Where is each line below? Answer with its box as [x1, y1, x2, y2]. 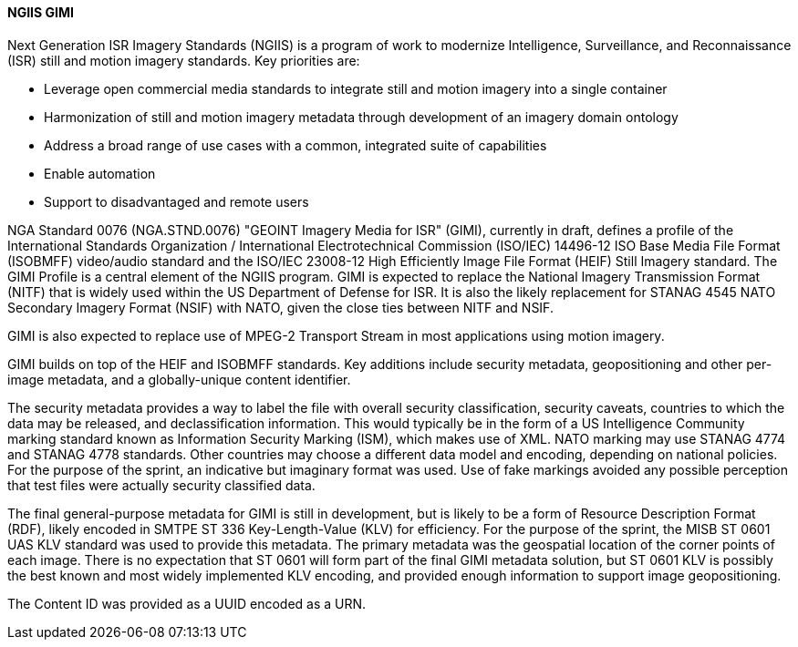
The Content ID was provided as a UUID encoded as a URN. [7, 595, 367, 611]
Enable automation [44, 165, 156, 181]
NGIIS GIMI [7, 5, 74, 20]
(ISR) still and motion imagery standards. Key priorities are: [7, 52, 360, 68]
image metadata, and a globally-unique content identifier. [7, 371, 351, 387]
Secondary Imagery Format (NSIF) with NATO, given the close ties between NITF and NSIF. [7, 299, 554, 315]
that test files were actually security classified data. [7, 477, 316, 493]
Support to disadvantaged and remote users [44, 193, 309, 210]
